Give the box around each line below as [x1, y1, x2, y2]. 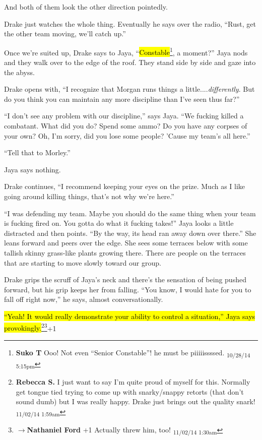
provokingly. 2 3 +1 [4, 321, 56, 333]
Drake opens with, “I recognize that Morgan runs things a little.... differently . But [4, 84, 255, 94]
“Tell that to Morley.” [4, 147, 71, 158]
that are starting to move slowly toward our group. [4, 257, 161, 268]
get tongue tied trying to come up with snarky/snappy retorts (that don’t [16, 386, 244, 397]
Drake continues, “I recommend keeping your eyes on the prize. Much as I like [4, 181, 245, 192]
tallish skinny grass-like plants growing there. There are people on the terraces [4, 247, 246, 258]
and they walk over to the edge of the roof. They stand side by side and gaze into [4, 57, 256, 68]
